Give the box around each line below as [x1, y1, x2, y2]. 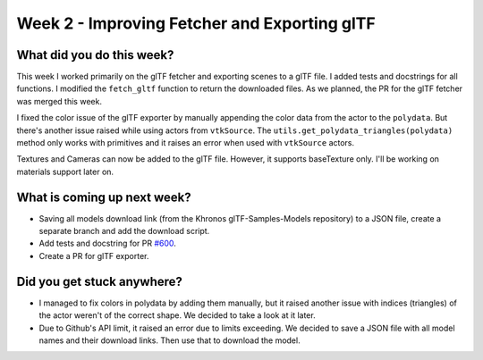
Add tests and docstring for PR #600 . [38, 238, 176, 249]
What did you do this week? [16, 47, 174, 63]
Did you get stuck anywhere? [16, 273, 183, 289]
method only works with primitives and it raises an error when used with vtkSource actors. [16, 138, 355, 148]
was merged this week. [16, 96, 103, 106]
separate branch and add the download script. [38, 226, 210, 237]
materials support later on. [16, 166, 114, 177]
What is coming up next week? [16, 189, 191, 205]
